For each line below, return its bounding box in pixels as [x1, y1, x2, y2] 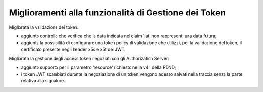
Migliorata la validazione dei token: [9, 24, 79, 30]
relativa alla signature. [21, 78, 66, 84]
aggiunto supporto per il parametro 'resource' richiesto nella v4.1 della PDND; [21, 64, 176, 70]
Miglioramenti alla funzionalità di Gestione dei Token [9, 7, 226, 18]
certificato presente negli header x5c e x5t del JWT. [21, 46, 126, 52]
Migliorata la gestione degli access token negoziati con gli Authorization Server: [9, 56, 169, 61]
